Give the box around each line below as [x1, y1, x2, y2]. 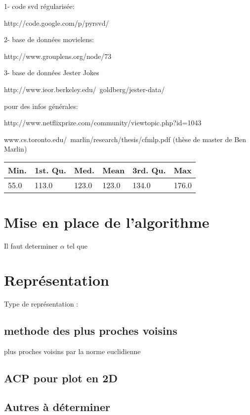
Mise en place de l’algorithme [4, 212, 209, 232]
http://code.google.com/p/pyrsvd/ [4, 17, 109, 28]
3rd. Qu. [132, 164, 166, 176]
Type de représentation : [4, 298, 79, 309]
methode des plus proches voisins [4, 322, 177, 338]
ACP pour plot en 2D [4, 370, 118, 385]
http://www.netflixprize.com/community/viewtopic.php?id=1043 [4, 117, 202, 128]
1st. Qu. [34, 164, 66, 176]
